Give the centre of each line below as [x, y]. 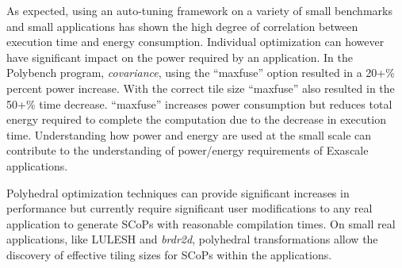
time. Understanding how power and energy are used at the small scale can [189, 134]
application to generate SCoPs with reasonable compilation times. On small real [201, 223]
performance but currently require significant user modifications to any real [190, 208]
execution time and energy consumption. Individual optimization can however [195, 42]
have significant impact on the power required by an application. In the [180, 57]
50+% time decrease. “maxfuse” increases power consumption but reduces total [199, 103]
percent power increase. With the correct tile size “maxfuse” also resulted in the [201, 88]
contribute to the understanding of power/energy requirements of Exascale [188, 150]
